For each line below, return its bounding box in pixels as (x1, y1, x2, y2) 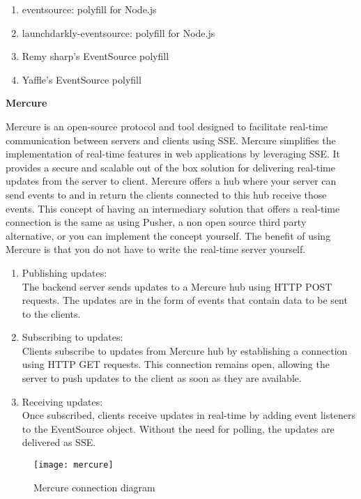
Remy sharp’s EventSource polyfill (22, 49, 169, 63)
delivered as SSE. (22, 435, 96, 450)
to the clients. (22, 306, 81, 321)
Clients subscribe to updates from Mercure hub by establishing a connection (22, 343, 348, 358)
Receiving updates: (22, 394, 103, 408)
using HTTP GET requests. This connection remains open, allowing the (22, 357, 330, 371)
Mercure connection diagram (33, 479, 155, 494)
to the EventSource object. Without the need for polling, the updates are (22, 421, 335, 436)
